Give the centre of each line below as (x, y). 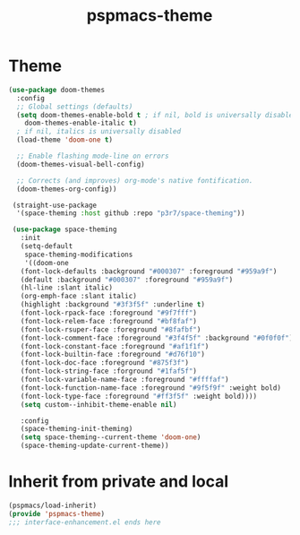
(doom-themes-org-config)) (67, 189)
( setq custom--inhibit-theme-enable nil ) (99, 404)
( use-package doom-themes (56, 90)
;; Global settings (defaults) (75, 107)
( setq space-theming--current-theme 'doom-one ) (111, 437)
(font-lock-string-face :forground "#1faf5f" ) (109, 371)
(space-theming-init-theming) (77, 429)
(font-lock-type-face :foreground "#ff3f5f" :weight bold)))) (138, 396)
